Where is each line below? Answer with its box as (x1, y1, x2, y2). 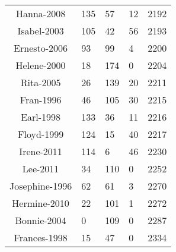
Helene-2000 (15, 58, 66, 72)
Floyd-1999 (18, 127, 64, 141)
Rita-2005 (20, 75, 61, 89)
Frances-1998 (14, 231, 68, 244)
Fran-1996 (20, 93, 62, 106)
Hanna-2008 (16, 7, 66, 20)
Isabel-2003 (17, 24, 64, 37)
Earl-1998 (21, 110, 61, 124)
